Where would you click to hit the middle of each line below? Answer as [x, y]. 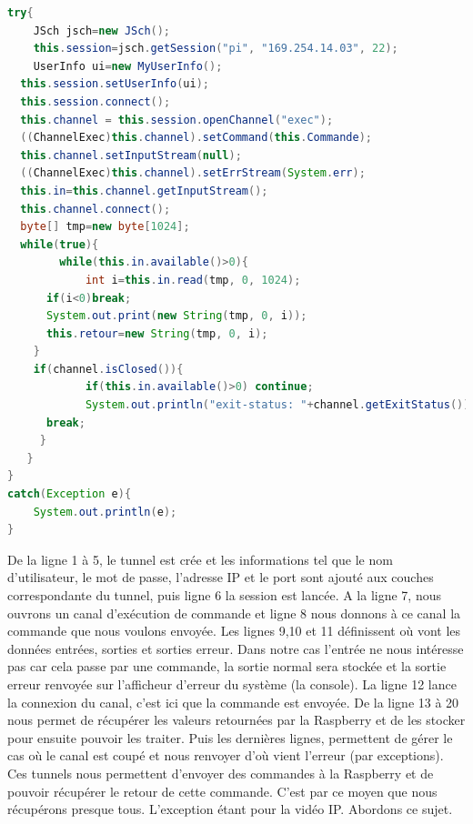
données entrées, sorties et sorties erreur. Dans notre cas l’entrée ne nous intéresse [236, 648]
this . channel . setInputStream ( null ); [131, 155]
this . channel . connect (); [96, 209]
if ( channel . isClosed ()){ [108, 369]
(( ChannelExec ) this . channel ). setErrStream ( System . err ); [193, 173]
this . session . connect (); [96, 101]
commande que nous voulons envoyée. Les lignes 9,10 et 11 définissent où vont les [234, 631]
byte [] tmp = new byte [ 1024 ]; [105, 227]
